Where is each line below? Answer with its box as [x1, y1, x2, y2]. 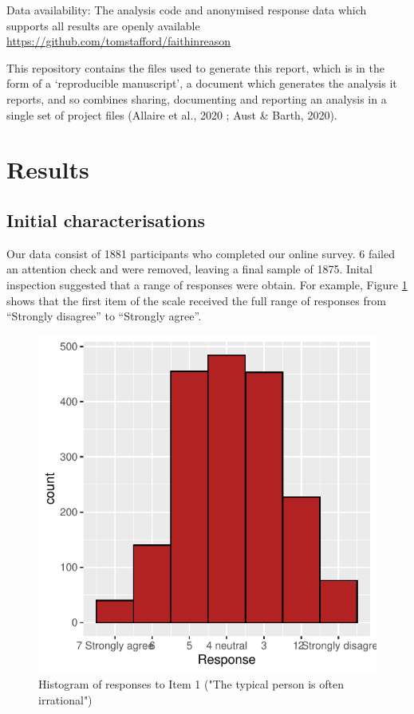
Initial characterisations [6, 207, 205, 232]
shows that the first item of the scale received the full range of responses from [6, 292, 386, 308]
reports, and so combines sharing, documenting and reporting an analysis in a [6, 90, 387, 107]
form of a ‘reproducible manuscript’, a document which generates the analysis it [6, 75, 397, 92]
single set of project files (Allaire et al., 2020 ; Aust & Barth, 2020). [6, 106, 337, 123]
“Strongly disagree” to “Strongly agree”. [6, 308, 202, 324]
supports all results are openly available [6, 17, 200, 33]
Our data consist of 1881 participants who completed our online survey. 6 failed [6, 245, 395, 261]
